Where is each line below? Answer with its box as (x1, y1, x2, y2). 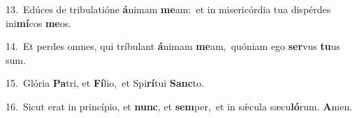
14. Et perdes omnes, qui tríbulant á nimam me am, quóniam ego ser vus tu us (6, 39, 341, 53)
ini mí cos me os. (6, 15, 72, 30)
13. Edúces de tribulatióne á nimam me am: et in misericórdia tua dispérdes (6, 2, 331, 16)
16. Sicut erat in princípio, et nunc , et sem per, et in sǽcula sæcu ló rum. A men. (6, 99, 353, 113)
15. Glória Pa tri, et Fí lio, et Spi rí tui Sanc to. (6, 76, 205, 90)
